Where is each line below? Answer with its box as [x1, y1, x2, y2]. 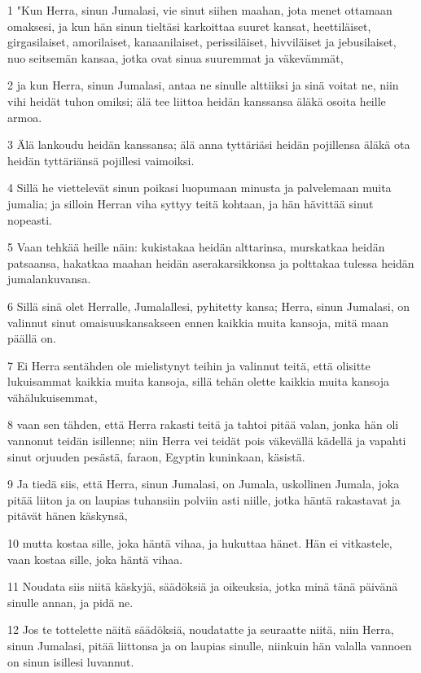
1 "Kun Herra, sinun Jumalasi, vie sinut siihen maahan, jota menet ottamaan [7, 2, 392, 18]
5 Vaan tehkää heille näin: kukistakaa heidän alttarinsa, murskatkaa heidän [7, 238, 385, 256]
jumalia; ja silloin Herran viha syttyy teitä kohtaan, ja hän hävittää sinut [7, 194, 374, 212]
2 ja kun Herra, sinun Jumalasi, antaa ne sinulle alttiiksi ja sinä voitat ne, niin [7, 76, 399, 94]
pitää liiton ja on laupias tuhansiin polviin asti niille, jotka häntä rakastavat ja [7, 491, 401, 508]
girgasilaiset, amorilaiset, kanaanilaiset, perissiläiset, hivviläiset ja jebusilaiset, [7, 33, 397, 50]
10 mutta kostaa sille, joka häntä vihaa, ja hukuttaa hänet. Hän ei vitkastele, [7, 535, 392, 552]
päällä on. [7, 330, 56, 347]
